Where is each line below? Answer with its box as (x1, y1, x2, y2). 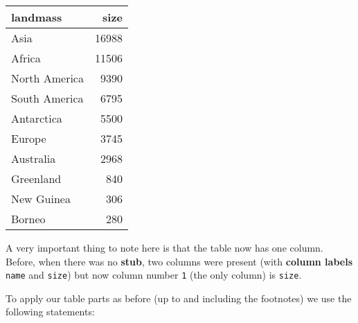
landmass (11, 9, 62, 25)
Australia (11, 150, 56, 166)
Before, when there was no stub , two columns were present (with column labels (6, 254, 352, 268)
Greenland (11, 171, 62, 186)
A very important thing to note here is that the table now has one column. (6, 241, 323, 254)
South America (11, 90, 84, 106)
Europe (11, 130, 46, 146)
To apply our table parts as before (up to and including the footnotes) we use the (6, 290, 352, 305)
